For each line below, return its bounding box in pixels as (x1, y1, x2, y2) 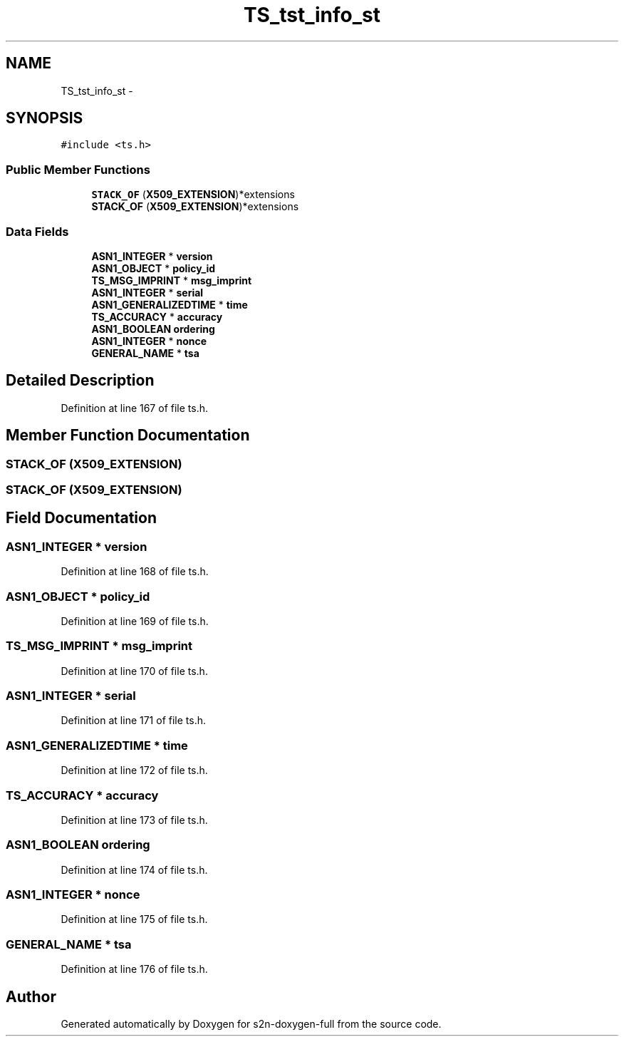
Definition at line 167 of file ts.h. (61, 401, 208, 414)
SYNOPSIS (6, 109, 83, 128)
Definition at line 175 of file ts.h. (61, 913, 208, 926)
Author (6, 987, 56, 1006)
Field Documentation (6, 509, 157, 527)
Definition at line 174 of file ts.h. (61, 863, 208, 876)
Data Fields (6, 224, 69, 239)
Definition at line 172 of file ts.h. (61, 764, 208, 777)
